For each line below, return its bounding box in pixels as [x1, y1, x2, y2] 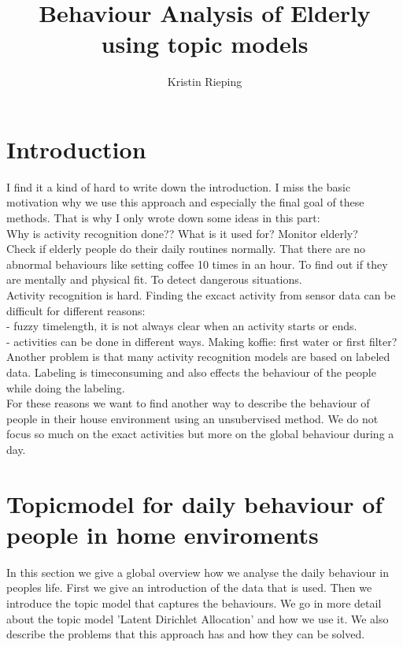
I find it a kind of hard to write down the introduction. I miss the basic [6, 178, 351, 195]
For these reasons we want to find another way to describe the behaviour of [6, 395, 370, 411]
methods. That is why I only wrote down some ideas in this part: [6, 210, 320, 226]
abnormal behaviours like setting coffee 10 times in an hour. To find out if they [6, 255, 388, 272]
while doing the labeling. [6, 379, 125, 396]
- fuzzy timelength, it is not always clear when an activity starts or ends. [6, 318, 357, 334]
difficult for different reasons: [6, 302, 146, 318]
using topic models [101, 28, 309, 60]
